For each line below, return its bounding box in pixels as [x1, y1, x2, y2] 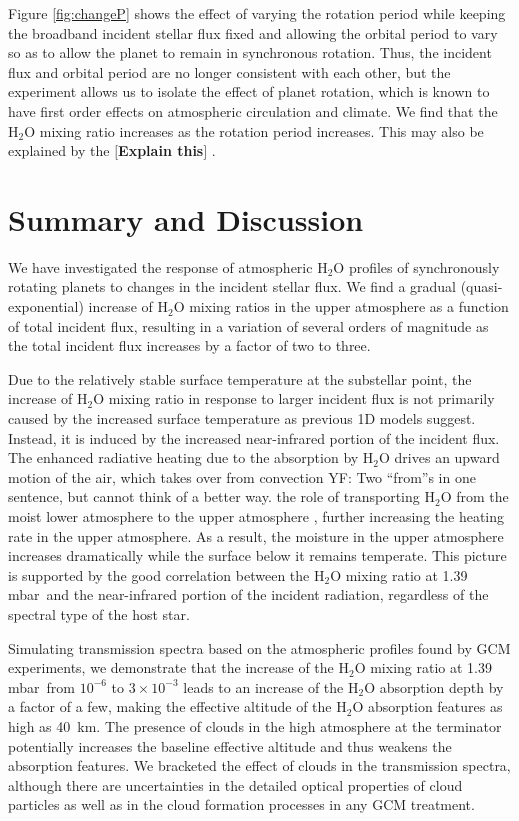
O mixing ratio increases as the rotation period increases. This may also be [24, 120, 484, 141]
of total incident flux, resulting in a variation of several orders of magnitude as [8, 315, 489, 336]
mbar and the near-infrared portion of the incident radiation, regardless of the [8, 584, 489, 605]
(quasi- [460, 276, 503, 297]
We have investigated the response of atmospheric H [8, 256, 328, 277]
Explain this [118, 140, 204, 161]
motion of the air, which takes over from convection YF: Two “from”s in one [8, 466, 476, 487]
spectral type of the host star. [8, 603, 190, 624]
